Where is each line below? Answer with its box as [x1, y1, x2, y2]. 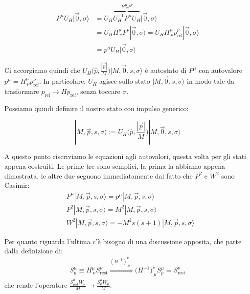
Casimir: [4, 180, 30, 190]
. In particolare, [39, 76, 86, 86]
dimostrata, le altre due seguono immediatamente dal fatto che [4, 170, 193, 181]
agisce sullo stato [99, 76, 150, 86]
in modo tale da [187, 76, 234, 86]
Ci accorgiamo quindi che [4, 65, 80, 75]
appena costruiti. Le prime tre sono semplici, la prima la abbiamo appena [4, 160, 225, 171]
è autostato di [145, 65, 187, 75]
